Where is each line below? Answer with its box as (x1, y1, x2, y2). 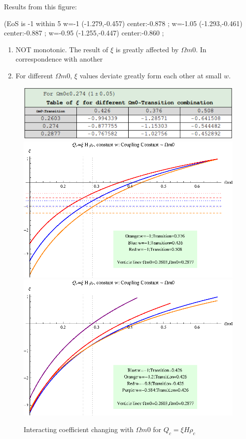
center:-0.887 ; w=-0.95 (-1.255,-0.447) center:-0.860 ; (4, 28, 164, 38)
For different (15, 70, 53, 80)
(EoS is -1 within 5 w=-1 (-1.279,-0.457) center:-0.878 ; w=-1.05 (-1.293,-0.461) (4, 18, 243, 28)
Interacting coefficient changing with (24, 424, 134, 434)
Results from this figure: (4, 1, 77, 11)
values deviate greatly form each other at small (79, 70, 222, 80)
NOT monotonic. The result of (15, 44, 108, 54)
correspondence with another (15, 54, 103, 64)
